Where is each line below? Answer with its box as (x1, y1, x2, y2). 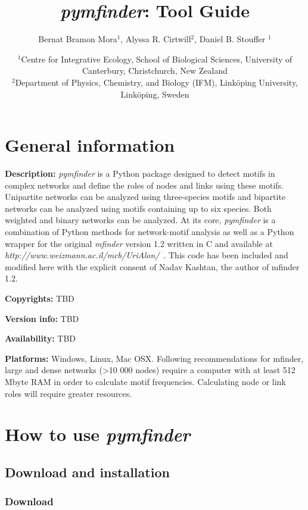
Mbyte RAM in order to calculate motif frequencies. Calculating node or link (5, 375, 286, 387)
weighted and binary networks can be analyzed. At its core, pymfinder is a (5, 214, 276, 226)
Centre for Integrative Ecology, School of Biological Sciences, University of (21, 52, 293, 65)
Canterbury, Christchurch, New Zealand (82, 64, 228, 77)
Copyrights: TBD (5, 292, 74, 304)
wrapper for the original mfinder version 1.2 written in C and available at (5, 237, 273, 249)
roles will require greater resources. (5, 387, 132, 399)
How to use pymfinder (5, 422, 191, 447)
